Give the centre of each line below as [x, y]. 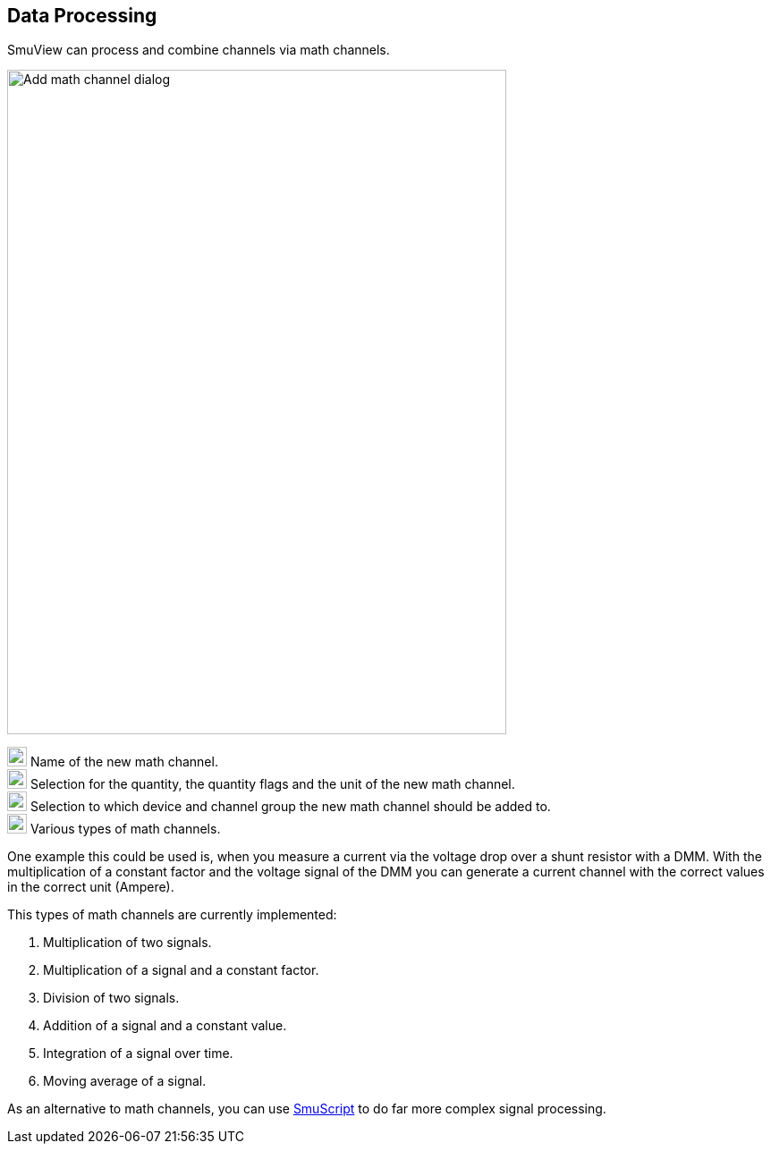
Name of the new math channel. [124, 762]
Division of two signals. [111, 998]
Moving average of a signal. [125, 1081]
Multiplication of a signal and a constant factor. [181, 970]
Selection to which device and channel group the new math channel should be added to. [290, 807]
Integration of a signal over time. [138, 1054]
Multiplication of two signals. [127, 943]
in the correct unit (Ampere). [91, 887]
